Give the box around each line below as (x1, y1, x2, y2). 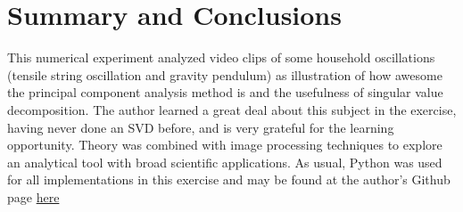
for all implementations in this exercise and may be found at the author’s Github (7, 170, 451, 189)
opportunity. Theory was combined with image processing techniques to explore (7, 135, 442, 154)
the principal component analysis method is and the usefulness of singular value (7, 83, 443, 102)
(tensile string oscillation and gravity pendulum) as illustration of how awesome (7, 65, 442, 84)
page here (7, 187, 60, 206)
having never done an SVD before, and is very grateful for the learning (7, 118, 394, 136)
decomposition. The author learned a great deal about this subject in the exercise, (7, 100, 457, 118)
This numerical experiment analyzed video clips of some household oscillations (7, 48, 435, 67)
